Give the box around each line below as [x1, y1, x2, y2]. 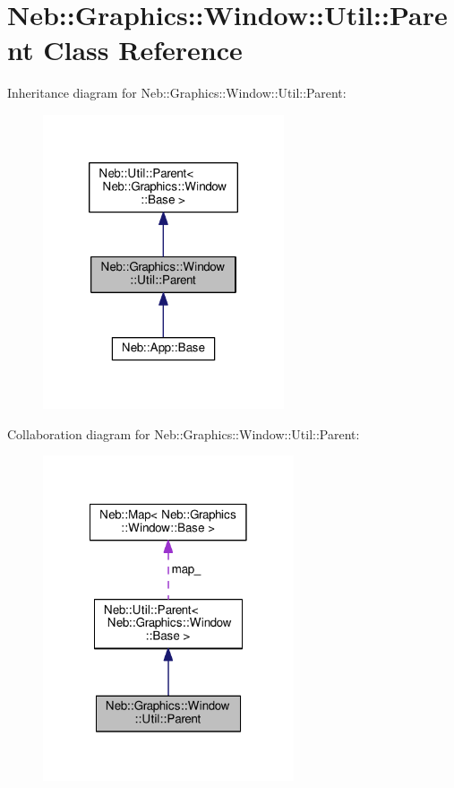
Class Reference [43, 31, 243, 68]
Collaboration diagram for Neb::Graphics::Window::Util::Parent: [7, 424, 360, 443]
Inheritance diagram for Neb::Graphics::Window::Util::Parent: [7, 83, 347, 102]
